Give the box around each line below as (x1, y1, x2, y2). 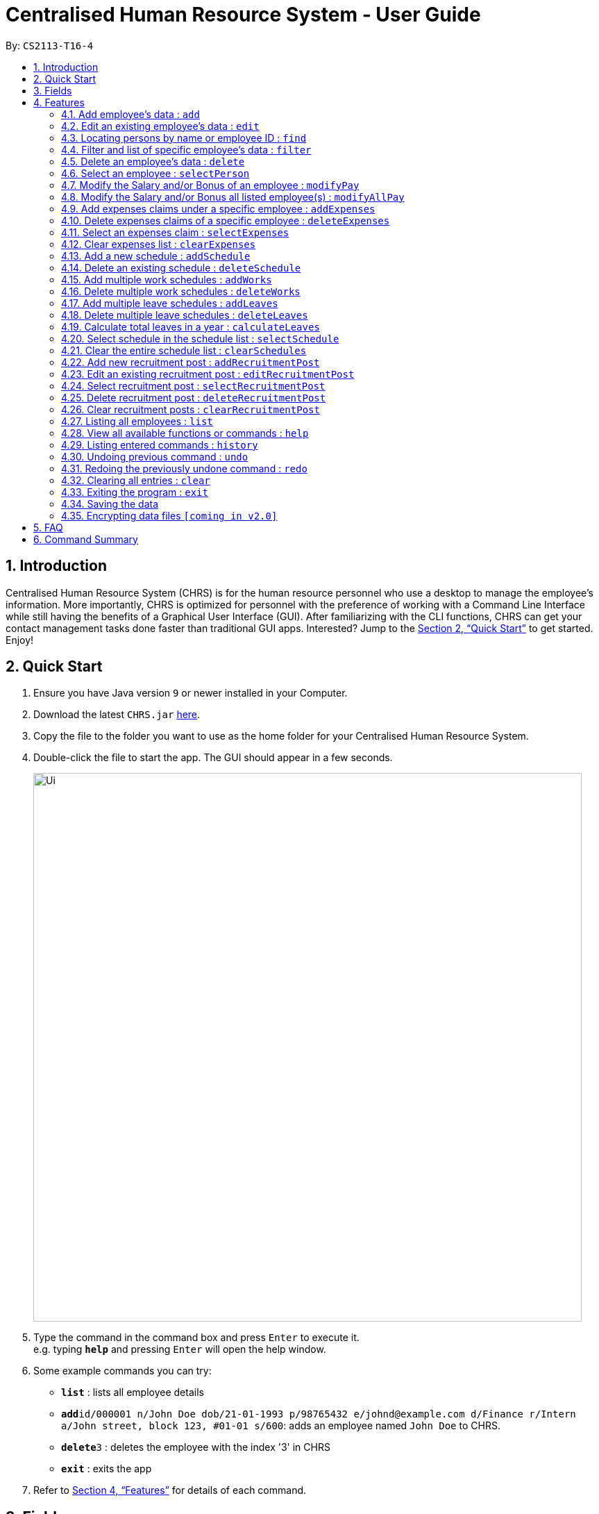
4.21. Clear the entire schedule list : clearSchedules (61, 344, 307, 356)
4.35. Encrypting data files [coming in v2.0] (61, 509, 278, 522)
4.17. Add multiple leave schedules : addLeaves (61, 297, 278, 309)
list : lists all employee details (61, 1386, 204, 1399)
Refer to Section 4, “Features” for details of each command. (33, 1484, 307, 1497)
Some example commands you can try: (33, 1365, 212, 1377)
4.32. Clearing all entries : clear (61, 474, 210, 486)
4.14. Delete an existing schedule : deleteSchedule (61, 261, 301, 274)
